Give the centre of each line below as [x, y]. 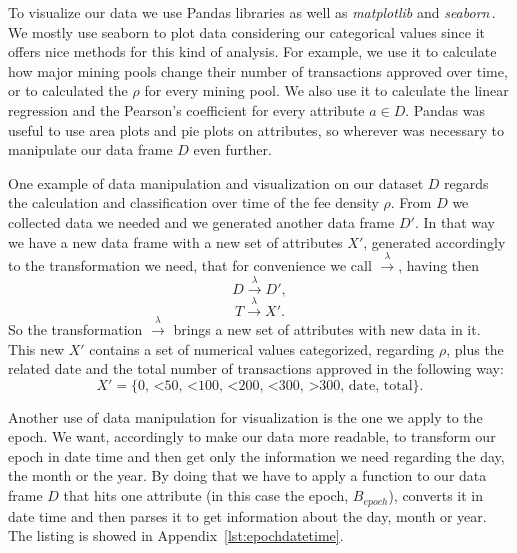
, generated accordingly [434, 241]
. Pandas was [445, 109]
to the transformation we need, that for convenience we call [190, 264]
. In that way [454, 221]
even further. [232, 149]
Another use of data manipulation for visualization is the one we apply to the [245, 416]
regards [466, 182]
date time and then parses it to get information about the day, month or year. [247, 515]
